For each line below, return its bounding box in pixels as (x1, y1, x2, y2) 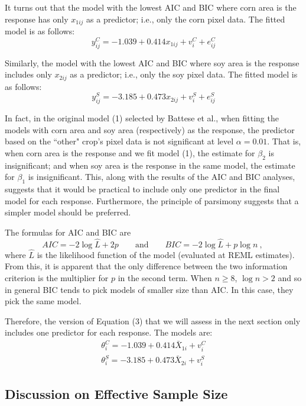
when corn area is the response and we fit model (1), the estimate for (5, 146, 255, 159)
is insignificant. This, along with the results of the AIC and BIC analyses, (28, 170, 295, 183)
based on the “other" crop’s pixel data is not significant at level (5, 135, 234, 147)
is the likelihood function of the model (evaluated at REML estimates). (37, 248, 295, 260)
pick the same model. (5, 295, 82, 307)
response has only (5, 12, 69, 25)
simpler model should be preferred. (5, 206, 131, 218)
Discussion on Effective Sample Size (5, 384, 228, 402)
